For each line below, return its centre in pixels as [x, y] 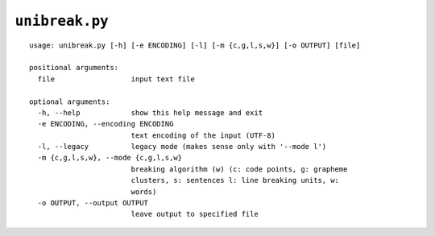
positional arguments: [74, 68]
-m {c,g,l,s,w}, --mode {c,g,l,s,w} [110, 158]
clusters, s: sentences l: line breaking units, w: [235, 180]
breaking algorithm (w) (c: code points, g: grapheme [239, 169]
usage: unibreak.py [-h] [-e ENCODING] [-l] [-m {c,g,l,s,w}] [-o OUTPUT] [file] [195, 45]
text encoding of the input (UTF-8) [203, 135]
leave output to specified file [195, 214]
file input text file [116, 79]
